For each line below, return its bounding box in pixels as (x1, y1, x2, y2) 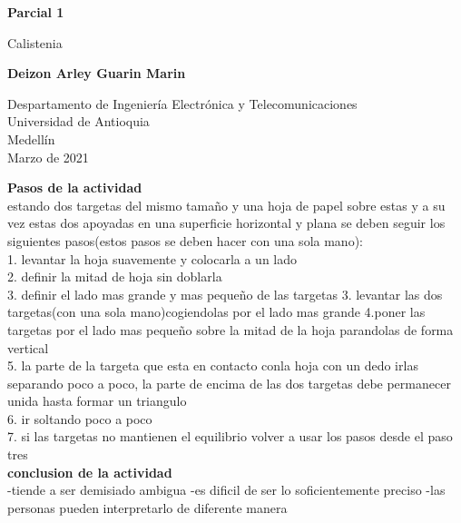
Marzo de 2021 (7, 147, 89, 166)
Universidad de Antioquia (7, 112, 150, 131)
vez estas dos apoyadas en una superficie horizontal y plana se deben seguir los (7, 213, 446, 232)
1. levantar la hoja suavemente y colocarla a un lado (7, 249, 298, 268)
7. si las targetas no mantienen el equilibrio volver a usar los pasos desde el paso (7, 427, 453, 446)
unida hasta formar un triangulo (7, 391, 187, 410)
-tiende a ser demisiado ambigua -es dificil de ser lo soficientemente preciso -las (7, 480, 446, 499)
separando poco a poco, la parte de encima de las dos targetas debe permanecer (7, 373, 451, 392)
